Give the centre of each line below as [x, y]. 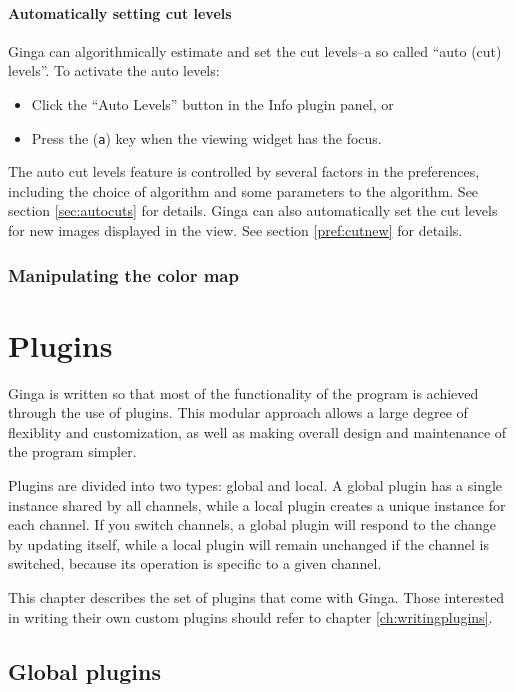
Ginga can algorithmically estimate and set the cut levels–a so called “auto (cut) [255, 50]
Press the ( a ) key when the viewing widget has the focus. [206, 137]
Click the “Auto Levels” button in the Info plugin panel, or [212, 103]
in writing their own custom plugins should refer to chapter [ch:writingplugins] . [250, 616]
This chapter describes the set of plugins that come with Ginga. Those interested [256, 596]
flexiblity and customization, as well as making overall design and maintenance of [257, 431]
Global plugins [84, 670]
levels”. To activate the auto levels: [114, 70]
